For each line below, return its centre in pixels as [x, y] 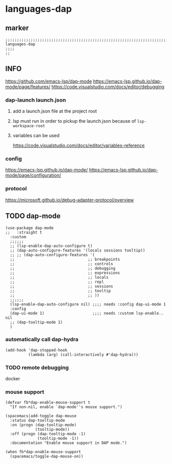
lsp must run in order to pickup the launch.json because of [74, 121]
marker [17, 28]
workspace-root [29, 126]
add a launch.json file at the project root [55, 111]
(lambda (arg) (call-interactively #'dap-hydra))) [83, 355]
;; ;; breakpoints [65, 259]
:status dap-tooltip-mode [38, 421]
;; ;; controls [62, 264]
